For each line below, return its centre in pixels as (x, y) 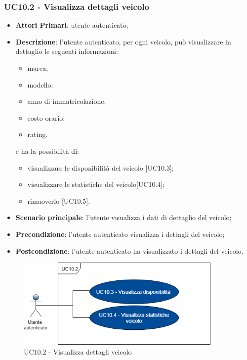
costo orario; (46, 117)
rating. (38, 134)
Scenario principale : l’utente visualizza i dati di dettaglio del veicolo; (123, 217)
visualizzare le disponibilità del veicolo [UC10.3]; (101, 167)
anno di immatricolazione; (67, 101)
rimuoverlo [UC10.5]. (59, 201)
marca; (38, 68)
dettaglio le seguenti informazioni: (67, 51)
